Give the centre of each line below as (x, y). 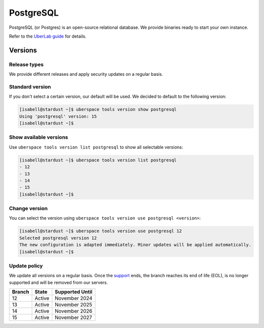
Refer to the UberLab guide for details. (48, 36)
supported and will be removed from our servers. (58, 282)
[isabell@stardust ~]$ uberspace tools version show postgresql (98, 109)
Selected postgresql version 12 (58, 238)
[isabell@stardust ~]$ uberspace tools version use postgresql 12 (100, 231)
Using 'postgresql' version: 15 (58, 116)
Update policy (26, 265)
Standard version (30, 87)
